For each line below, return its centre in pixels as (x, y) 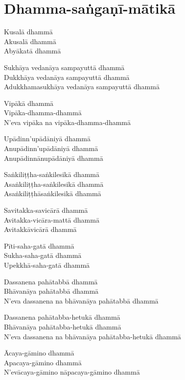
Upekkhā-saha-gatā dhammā (47, 265)
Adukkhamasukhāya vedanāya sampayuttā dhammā (82, 87)
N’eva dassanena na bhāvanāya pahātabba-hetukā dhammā (92, 336)
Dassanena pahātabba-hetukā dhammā (62, 317)
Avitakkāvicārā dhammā (40, 229)
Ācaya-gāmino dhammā (39, 353)
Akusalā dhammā (30, 41)
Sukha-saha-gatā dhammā (43, 255)
